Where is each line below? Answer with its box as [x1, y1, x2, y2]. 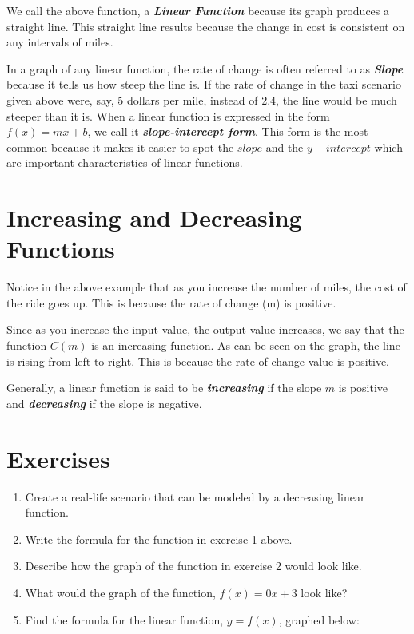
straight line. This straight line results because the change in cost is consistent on [6, 18, 405, 34]
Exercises [6, 442, 110, 474]
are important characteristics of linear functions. [6, 154, 243, 171]
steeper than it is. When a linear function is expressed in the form [6, 107, 330, 124]
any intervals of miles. [6, 34, 113, 50]
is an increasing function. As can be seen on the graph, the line [91, 337, 400, 354]
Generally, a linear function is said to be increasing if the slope [6, 379, 322, 396]
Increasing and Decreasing [6, 201, 302, 234]
